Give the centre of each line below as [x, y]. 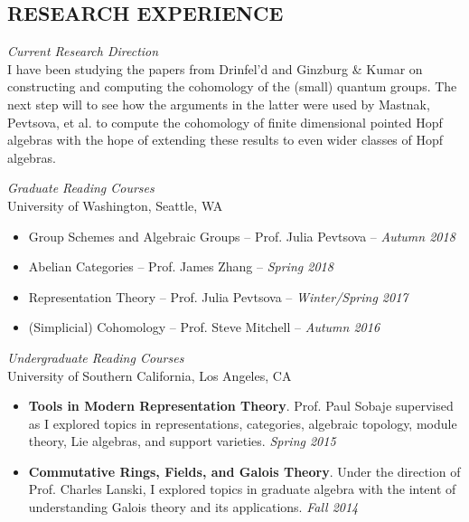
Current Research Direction [83, 51]
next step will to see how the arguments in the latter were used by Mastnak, [219, 104]
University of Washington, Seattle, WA [115, 205]
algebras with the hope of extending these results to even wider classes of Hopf [225, 140]
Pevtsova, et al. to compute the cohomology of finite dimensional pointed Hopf [225, 122]
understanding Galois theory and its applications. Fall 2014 [193, 507]
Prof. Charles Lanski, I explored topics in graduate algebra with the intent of [242, 489]
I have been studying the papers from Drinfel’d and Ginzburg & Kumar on [215, 68]
